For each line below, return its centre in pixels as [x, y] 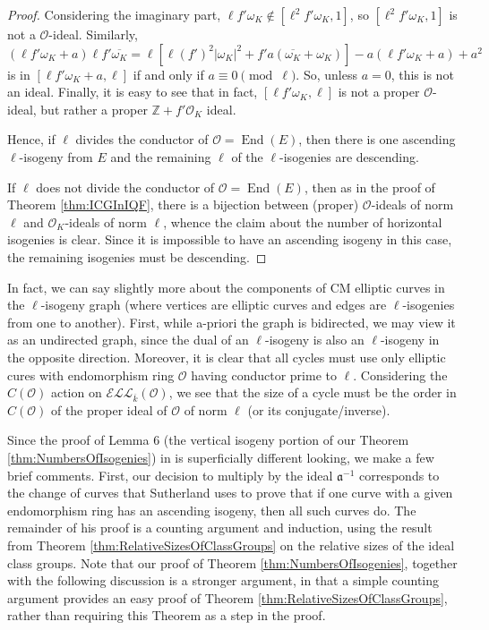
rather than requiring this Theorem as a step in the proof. [167, 615]
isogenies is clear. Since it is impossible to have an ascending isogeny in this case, [230, 239]
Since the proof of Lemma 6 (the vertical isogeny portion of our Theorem [208, 440]
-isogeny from [56, 156]
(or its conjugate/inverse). [319, 409]
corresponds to [399, 475]
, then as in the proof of [369, 187]
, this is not [422, 74]
